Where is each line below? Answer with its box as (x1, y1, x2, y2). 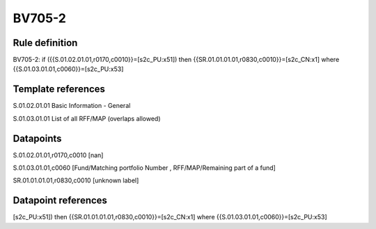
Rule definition (13, 37, 78, 49)
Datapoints (13, 132, 62, 144)
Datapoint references (13, 195, 108, 207)
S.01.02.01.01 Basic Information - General (13, 102, 131, 110)
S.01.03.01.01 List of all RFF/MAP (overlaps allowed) (13, 114, 161, 123)
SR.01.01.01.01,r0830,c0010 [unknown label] (13, 176, 139, 184)
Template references (13, 84, 106, 95)
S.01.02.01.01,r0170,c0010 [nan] (13, 150, 104, 159)
